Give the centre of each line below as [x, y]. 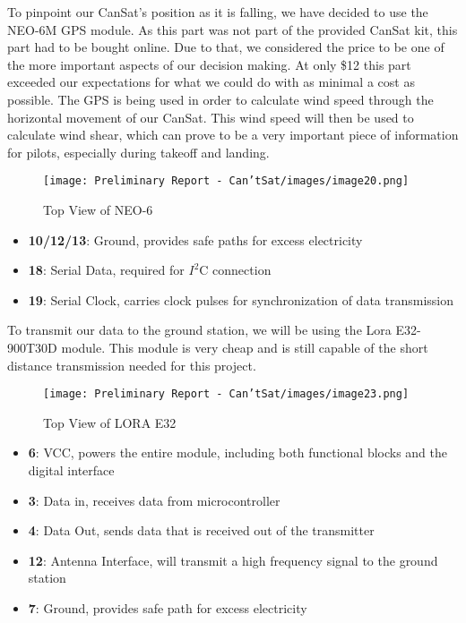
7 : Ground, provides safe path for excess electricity [168, 607]
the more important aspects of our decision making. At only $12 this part [209, 64]
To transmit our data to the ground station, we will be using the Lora [199, 330]
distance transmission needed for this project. [132, 365]
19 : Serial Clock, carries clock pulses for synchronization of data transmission [241, 299]
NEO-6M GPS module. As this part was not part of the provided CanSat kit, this [233, 29]
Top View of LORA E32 [110, 422]
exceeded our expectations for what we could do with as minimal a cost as [211, 82]
